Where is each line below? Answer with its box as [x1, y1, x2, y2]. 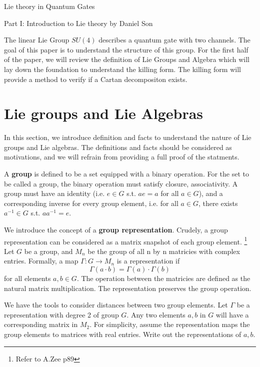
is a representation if [116, 255, 180, 266]
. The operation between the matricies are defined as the [76, 273, 250, 283]
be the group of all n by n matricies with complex [87, 245, 240, 256]
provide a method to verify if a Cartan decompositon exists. [4, 73, 187, 84]
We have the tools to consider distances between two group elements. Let [4, 299, 228, 310]
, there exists [198, 197, 238, 208]
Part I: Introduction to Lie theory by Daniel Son [4, 17, 153, 28]
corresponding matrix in [4, 319, 78, 329]
